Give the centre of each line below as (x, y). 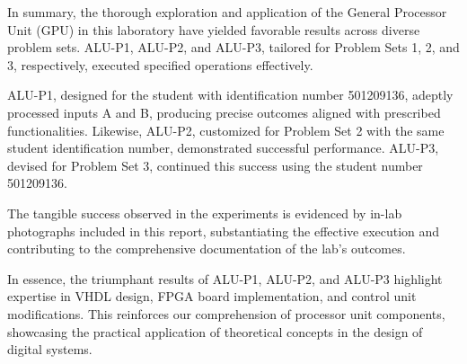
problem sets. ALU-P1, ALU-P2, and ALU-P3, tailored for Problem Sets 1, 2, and (233, 47)
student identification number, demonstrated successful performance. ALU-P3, (223, 148)
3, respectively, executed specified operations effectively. (160, 64)
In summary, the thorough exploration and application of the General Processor (227, 12)
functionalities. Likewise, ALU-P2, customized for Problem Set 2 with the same (226, 130)
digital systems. (50, 349)
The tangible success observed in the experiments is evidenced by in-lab (205, 213)
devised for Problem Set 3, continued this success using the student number (215, 165)
